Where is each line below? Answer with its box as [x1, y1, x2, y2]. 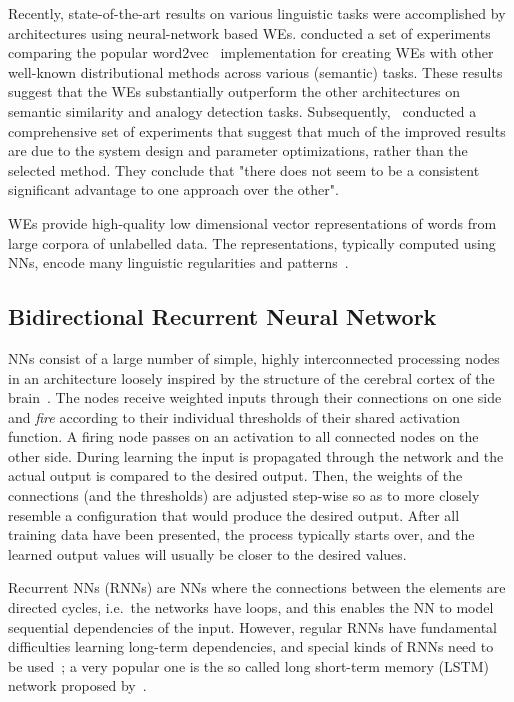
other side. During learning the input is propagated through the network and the [8, 445, 504, 466]
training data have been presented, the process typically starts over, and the [8, 524, 475, 545]
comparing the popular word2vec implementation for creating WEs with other [8, 42, 494, 63]
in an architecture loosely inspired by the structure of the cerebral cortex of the [8, 367, 495, 388]
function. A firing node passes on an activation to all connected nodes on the [8, 426, 479, 447]
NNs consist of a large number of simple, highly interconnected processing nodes [8, 347, 500, 368]
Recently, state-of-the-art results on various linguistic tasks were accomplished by [8, 3, 506, 23]
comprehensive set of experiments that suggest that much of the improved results [8, 120, 506, 141]
